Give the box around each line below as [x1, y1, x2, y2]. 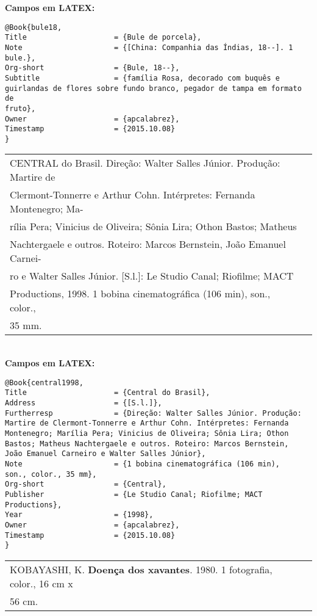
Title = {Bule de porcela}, [5, 33, 202, 42]
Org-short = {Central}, [5, 480, 166, 489]
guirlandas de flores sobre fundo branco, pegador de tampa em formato [5, 84, 302, 93]
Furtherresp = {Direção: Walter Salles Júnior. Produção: [5, 408, 302, 418]
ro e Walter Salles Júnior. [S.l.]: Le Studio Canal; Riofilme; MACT [10, 269, 294, 283]
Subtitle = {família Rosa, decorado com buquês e [5, 73, 280, 82]
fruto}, [5, 104, 36, 113]
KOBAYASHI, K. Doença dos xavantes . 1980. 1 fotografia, [10, 562, 272, 576]
